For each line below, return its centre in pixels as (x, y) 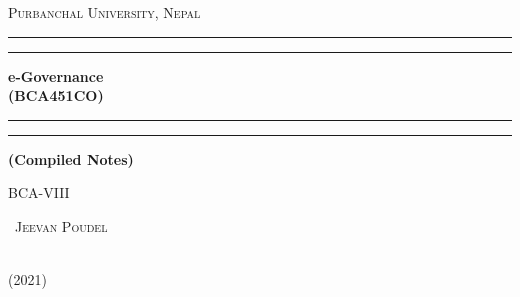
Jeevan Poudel (61, 225)
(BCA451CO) (56, 95)
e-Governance (56, 75)
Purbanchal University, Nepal (104, 12)
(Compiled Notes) (71, 158)
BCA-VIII (39, 192)
